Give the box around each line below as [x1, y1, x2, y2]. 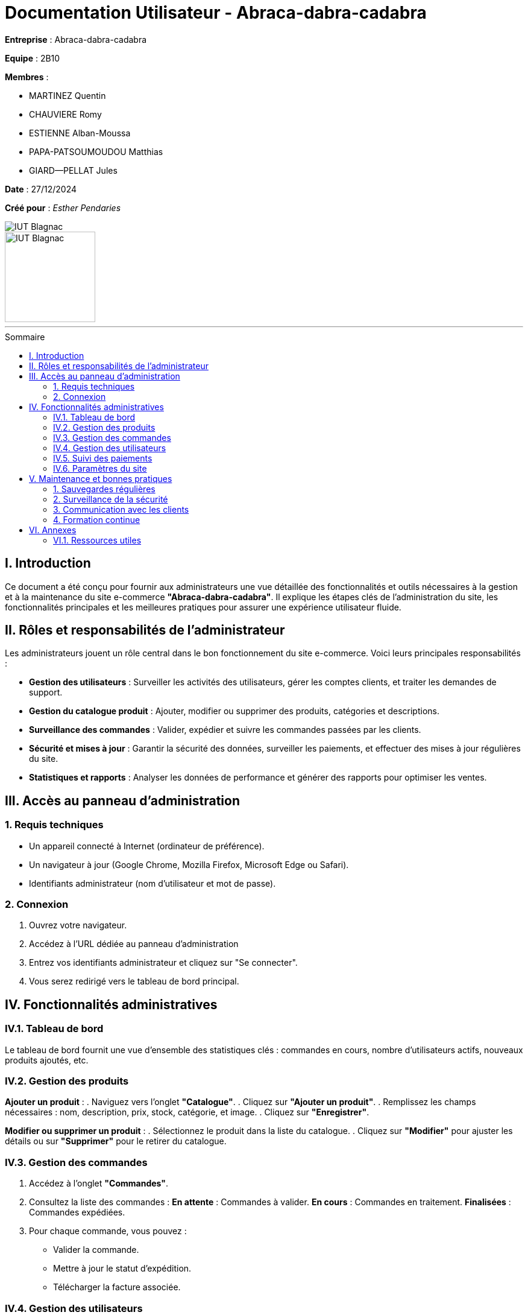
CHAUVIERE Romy [29, 109, 102, 119]
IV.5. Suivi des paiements [53, 452, 152, 463]
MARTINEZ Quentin [29, 90, 106, 101]
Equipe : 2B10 [5, 52, 60, 63]
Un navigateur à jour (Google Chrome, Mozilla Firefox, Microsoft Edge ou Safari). [29, 859, 349, 870]
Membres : [5, 71, 49, 82]
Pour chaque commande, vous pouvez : [29, 1226, 187, 1237]
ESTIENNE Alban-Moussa [29, 127, 131, 138]
